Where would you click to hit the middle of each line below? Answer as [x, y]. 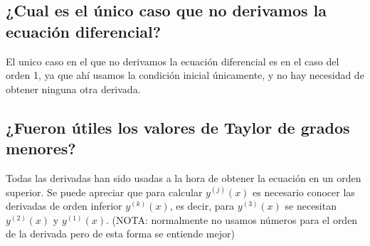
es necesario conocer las [304, 192]
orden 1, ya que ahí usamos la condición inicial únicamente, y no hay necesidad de [185, 75]
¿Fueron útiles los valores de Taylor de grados [178, 127]
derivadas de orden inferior [64, 206]
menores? [41, 148]
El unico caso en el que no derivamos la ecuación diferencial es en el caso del [173, 61]
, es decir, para [202, 206]
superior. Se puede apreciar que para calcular [104, 192]
